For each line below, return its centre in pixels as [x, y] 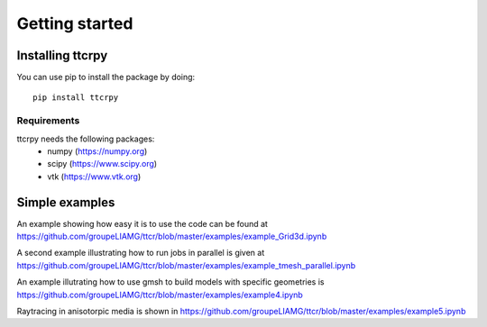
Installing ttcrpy [62, 55]
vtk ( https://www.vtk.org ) [94, 177]
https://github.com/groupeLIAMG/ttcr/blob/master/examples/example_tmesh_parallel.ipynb [186, 265]
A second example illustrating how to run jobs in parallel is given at [141, 253]
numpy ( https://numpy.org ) [97, 151]
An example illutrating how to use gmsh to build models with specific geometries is [170, 282]
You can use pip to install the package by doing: [106, 77]
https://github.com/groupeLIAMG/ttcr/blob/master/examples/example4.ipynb [160, 295]
